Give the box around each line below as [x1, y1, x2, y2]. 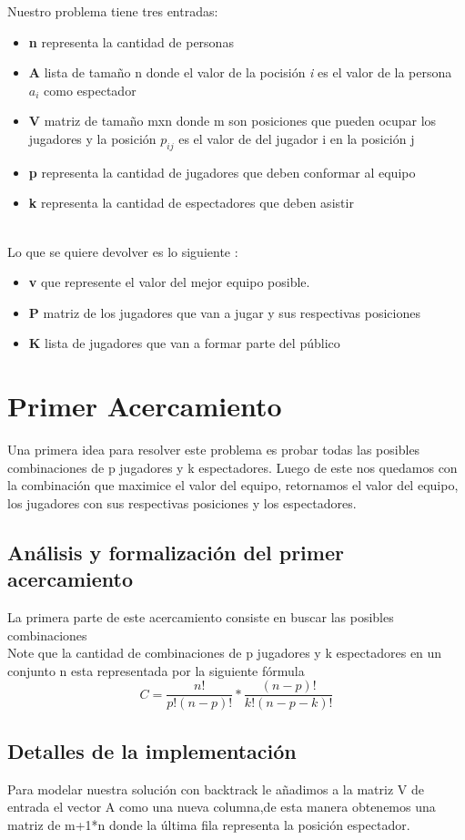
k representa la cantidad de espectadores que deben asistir [28, 193, 354, 212]
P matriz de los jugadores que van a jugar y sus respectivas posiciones [28, 302, 420, 322]
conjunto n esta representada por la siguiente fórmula [7, 661, 305, 680]
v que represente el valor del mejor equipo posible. [28, 272, 310, 292]
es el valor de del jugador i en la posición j [178, 128, 415, 148]
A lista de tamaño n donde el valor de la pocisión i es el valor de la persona [28, 63, 452, 82]
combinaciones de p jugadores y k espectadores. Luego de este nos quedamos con [7, 457, 458, 476]
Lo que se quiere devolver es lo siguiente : [7, 241, 238, 261]
